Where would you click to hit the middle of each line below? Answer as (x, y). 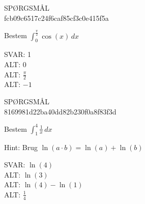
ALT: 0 (15, 64)
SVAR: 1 (18, 54)
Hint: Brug (21, 147)
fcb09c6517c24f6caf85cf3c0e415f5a (56, 18)
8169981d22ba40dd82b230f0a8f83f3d (60, 111)
